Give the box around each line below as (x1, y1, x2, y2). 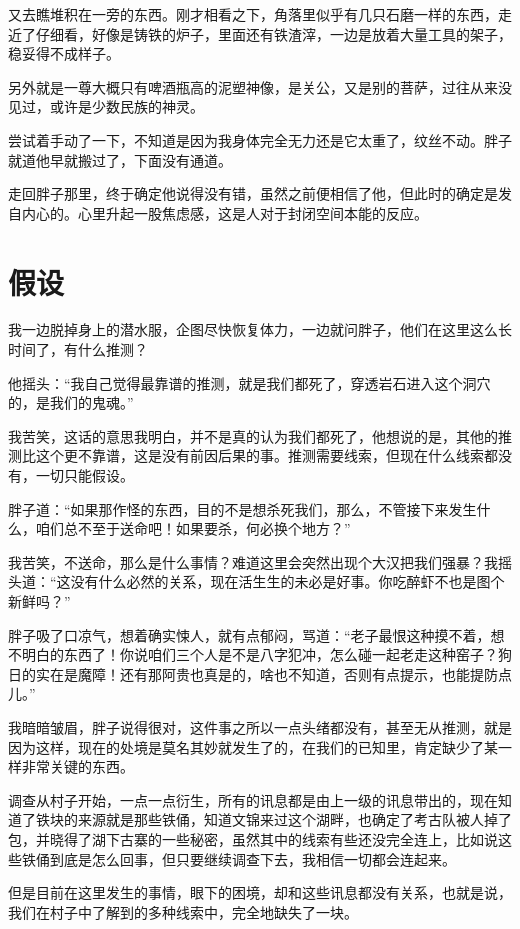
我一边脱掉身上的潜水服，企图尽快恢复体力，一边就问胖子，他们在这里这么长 (8, 319, 512, 340)
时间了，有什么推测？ (8, 339, 148, 360)
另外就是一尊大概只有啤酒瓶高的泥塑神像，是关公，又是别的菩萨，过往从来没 (8, 76, 512, 97)
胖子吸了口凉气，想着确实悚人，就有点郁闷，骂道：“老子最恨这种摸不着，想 (8, 624, 505, 645)
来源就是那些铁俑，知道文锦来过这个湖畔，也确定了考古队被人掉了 (77, 809, 512, 830)
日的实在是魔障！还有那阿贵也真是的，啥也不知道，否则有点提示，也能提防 (8, 663, 498, 684)
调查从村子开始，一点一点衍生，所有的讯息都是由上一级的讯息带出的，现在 (8, 789, 498, 810)
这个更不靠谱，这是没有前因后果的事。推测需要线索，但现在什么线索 (35, 445, 484, 466)
